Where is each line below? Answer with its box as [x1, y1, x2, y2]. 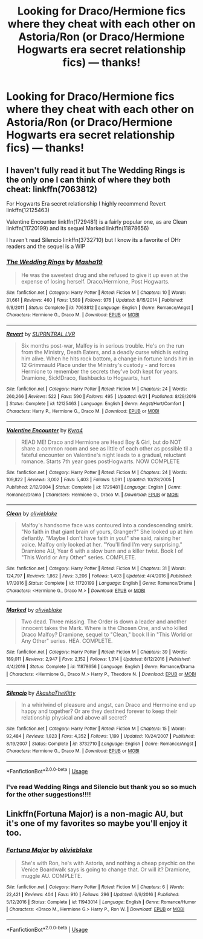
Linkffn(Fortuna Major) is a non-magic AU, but [6, 809, 183, 819]
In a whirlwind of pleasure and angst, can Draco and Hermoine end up [21, 701, 196, 709]
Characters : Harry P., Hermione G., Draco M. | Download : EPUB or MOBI [6, 408, 159, 414]
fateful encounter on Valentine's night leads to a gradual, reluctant [21, 451, 186, 458]
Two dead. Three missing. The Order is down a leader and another [21, 618, 187, 625]
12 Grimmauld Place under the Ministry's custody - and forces [21, 361, 176, 368]
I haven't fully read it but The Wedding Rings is [6, 165, 185, 175]
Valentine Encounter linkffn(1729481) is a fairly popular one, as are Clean [6, 218, 187, 225]
